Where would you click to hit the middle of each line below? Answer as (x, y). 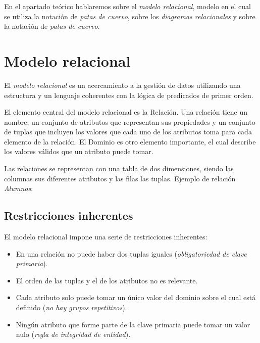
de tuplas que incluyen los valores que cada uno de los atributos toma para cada (128, 132)
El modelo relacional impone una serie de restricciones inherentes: (106, 237)
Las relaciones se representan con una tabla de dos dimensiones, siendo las (119, 168)
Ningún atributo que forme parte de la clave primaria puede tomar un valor (133, 324)
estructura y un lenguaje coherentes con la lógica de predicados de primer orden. (129, 95)
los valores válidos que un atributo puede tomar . (79, 151)
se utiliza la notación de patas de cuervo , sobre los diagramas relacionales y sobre (130, 16)
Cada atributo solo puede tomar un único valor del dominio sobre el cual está (136, 297)
